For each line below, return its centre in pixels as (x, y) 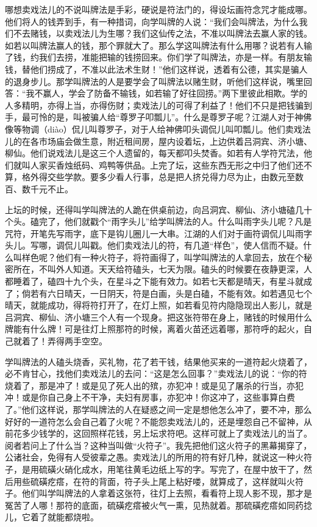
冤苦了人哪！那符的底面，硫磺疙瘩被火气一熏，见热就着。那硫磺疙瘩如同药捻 (158, 505)
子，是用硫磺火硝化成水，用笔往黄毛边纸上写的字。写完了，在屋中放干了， (154, 469)
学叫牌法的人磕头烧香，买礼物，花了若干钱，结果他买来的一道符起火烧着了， (158, 361)
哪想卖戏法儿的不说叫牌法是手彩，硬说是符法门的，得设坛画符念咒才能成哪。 (158, 9)
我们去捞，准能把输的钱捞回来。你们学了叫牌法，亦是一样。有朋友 (171, 57)
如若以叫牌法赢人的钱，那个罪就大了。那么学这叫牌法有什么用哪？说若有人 (154, 45)
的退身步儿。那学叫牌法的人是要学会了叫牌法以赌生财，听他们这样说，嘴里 (154, 81)
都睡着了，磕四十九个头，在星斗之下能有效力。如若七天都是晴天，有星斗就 (154, 281)
